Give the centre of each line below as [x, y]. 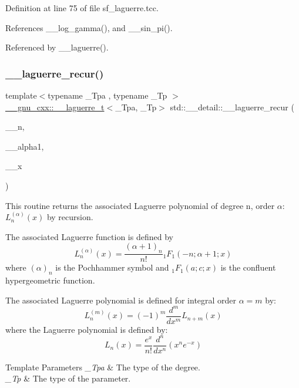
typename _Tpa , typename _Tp [107, 95]
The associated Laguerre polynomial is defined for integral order [121, 300]
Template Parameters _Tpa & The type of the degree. [103, 367]
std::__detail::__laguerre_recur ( [232, 107]
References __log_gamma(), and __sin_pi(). [89, 27]
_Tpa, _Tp [136, 107]
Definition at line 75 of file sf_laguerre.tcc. [82, 8]
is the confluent [248, 267]
